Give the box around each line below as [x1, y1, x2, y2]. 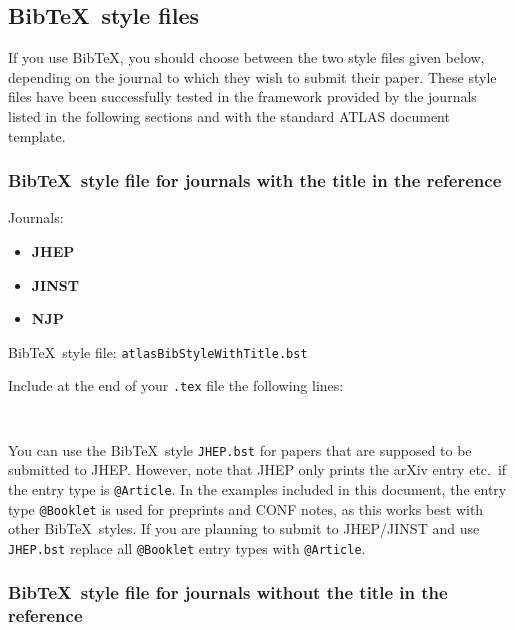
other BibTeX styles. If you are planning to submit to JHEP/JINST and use [8, 518, 480, 539]
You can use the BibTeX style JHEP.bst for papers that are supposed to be [8, 439, 472, 460]
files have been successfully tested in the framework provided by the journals [8, 86, 477, 107]
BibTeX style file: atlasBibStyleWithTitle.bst [8, 341, 308, 362]
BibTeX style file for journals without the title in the [8, 580, 448, 605]
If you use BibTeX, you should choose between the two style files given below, [8, 47, 485, 68]
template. [8, 125, 66, 146]
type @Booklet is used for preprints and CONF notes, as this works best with [8, 498, 484, 519]
